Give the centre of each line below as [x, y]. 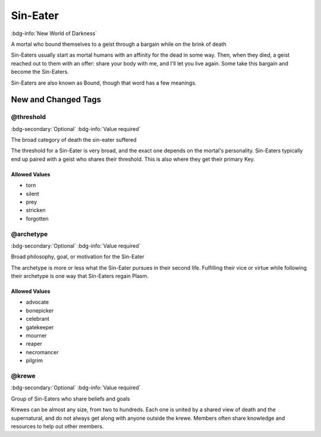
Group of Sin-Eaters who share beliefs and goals [70, 398]
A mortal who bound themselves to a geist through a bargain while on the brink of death [119, 44]
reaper [34, 344]
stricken [36, 210]
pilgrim [34, 361]
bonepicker [40, 310]
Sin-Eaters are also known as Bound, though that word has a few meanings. [104, 83]
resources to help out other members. [57, 426]
